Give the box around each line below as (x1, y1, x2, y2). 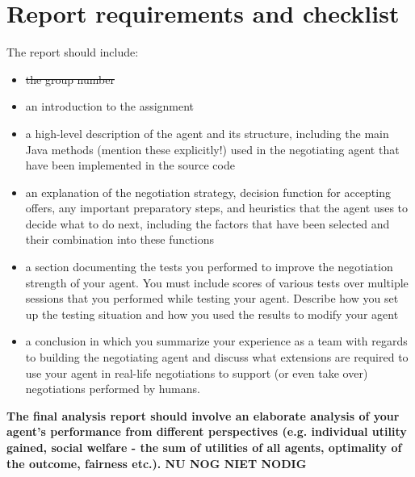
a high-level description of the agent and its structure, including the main (25, 124, 389, 141)
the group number (25, 70, 115, 87)
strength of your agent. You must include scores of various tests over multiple (25, 274, 409, 291)
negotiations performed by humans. (25, 380, 200, 397)
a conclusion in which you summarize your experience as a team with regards (25, 333, 408, 349)
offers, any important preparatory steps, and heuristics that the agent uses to (25, 199, 409, 216)
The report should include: (6, 44, 139, 61)
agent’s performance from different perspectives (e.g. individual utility (6, 423, 407, 440)
